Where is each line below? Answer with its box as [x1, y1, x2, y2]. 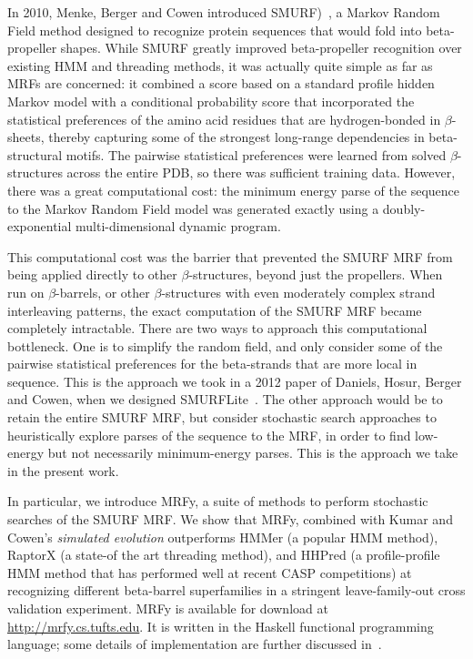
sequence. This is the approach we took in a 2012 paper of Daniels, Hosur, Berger [7, 371, 462, 390]
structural [7, 145, 63, 164]
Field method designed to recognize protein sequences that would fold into [7, 20, 422, 39]
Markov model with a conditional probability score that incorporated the [7, 91, 415, 110]
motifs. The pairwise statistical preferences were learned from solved [65, 145, 447, 164]
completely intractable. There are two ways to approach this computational [7, 319, 428, 338]
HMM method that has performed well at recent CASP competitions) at [7, 563, 412, 582]
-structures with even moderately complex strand [161, 282, 436, 301]
